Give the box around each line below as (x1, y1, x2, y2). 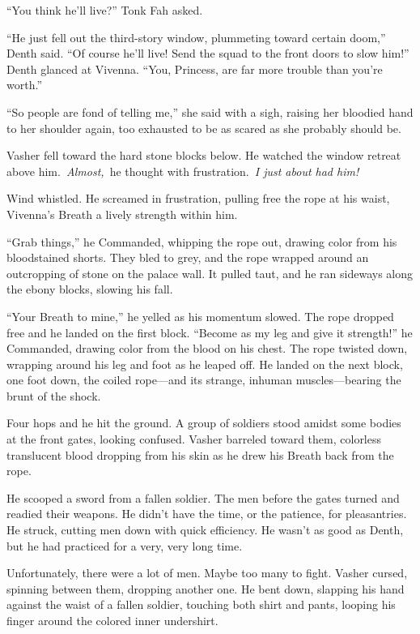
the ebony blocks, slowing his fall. (6, 281, 173, 298)
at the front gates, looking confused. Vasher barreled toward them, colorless (6, 431, 382, 448)
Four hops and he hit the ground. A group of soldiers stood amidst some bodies (6, 414, 401, 431)
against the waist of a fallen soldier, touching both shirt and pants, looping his (6, 596, 396, 613)
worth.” (6, 76, 42, 93)
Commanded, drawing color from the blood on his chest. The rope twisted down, (6, 340, 408, 357)
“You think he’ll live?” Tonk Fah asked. (6, 2, 203, 18)
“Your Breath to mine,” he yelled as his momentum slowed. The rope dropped (6, 307, 394, 324)
